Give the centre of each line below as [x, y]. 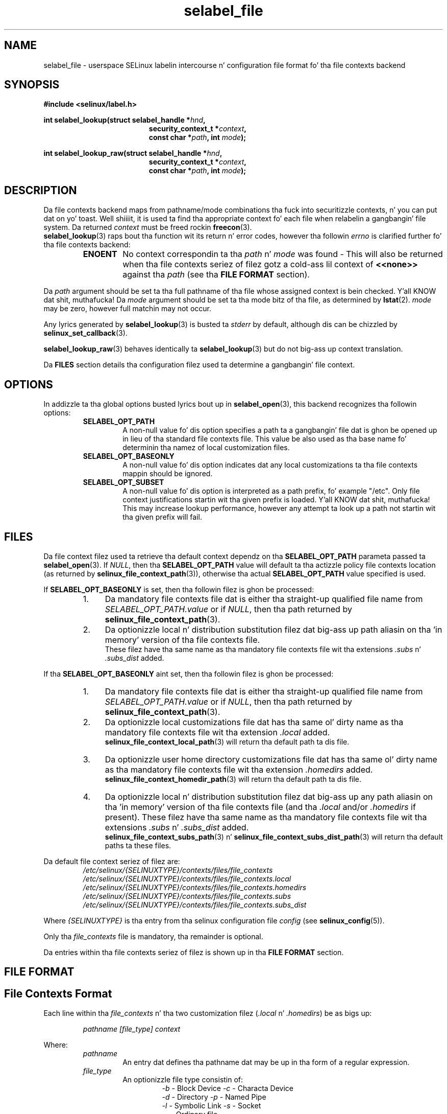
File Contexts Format [58, 993]
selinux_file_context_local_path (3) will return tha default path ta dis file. [227, 741]
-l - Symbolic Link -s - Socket [212, 1106]
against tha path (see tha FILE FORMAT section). [216, 275]
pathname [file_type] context [132, 1029]
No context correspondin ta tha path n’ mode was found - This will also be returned [283, 254]
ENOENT [100, 254]
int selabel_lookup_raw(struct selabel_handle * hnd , [133, 153]
